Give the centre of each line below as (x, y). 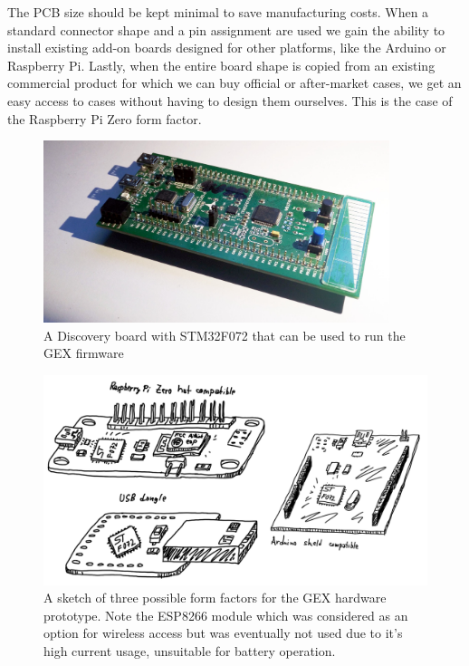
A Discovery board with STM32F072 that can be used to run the (225, 335)
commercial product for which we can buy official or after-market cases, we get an (234, 83)
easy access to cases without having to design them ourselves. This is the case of (230, 100)
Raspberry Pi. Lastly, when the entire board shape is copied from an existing (221, 65)
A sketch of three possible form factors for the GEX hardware (215, 598)
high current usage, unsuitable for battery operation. (190, 651)
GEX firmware (84, 353)
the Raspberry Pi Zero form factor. (105, 118)
